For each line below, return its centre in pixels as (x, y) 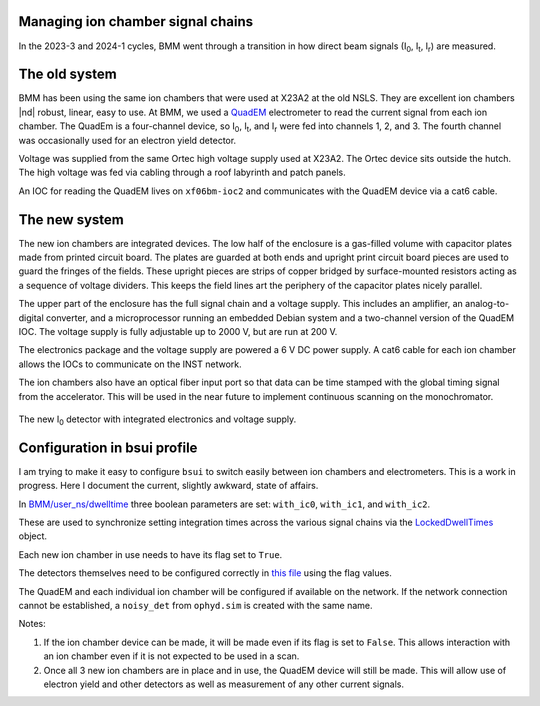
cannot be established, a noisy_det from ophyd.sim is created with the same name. (195, 605)
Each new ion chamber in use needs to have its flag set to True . (150, 554)
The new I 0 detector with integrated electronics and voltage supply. (157, 420)
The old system (67, 74)
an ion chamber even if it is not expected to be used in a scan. (171, 656)
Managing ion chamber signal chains (136, 21)
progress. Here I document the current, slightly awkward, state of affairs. (168, 486)
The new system (71, 219)
